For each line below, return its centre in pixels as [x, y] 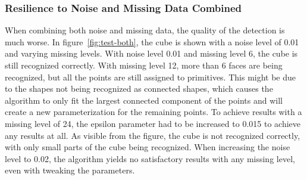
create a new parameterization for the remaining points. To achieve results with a [153, 112]
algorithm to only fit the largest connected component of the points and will [144, 100]
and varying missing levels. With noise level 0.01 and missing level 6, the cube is [151, 53]
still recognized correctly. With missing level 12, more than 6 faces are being [144, 65]
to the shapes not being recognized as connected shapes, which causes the [139, 89]
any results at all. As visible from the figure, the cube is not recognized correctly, [153, 135]
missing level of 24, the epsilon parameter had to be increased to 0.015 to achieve [153, 123]
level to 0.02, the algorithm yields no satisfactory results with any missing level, [150, 158]
